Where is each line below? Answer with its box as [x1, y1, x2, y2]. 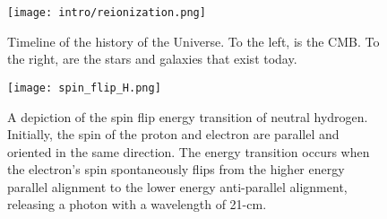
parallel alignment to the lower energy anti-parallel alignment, [7, 177, 348, 196]
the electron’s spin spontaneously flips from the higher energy [7, 160, 345, 179]
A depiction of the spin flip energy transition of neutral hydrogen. [7, 107, 368, 126]
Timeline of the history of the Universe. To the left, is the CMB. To [7, 31, 380, 50]
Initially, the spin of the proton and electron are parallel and [7, 125, 340, 144]
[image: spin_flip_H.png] [7, 81, 161, 94]
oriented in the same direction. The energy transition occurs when [7, 142, 370, 161]
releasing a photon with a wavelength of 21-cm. [7, 195, 267, 214]
